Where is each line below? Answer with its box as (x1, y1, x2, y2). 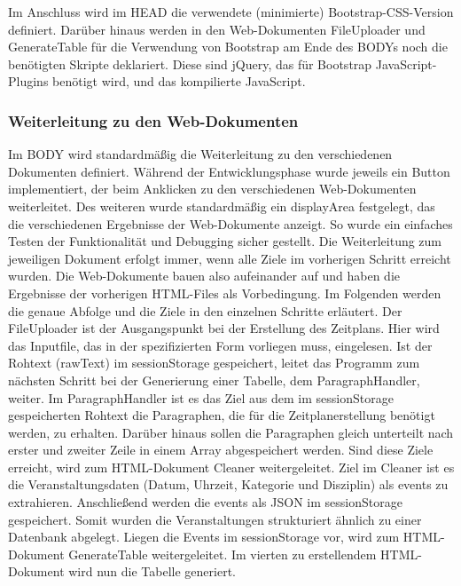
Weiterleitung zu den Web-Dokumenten (8, 109, 299, 131)
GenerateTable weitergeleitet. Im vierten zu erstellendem (68, 544, 377, 563)
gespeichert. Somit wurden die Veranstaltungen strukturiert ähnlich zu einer (8, 510, 422, 528)
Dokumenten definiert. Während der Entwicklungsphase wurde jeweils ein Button (8, 162, 450, 180)
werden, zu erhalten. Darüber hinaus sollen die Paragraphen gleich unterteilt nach (8, 423, 454, 441)
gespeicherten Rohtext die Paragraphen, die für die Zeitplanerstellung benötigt (8, 406, 435, 424)
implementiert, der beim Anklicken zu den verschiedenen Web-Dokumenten (8, 179, 417, 198)
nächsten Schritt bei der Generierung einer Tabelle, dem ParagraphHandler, (8, 370, 420, 389)
